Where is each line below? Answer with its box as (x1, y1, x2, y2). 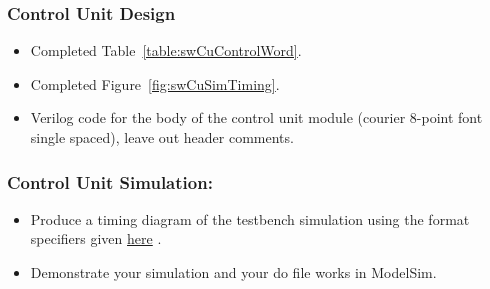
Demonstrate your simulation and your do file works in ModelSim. (30, 262, 437, 282)
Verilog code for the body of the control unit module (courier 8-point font (30, 107, 483, 128)
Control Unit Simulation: (7, 169, 213, 194)
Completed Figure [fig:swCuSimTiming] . (30, 73, 280, 94)
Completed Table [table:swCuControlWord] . (30, 40, 302, 61)
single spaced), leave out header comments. (30, 127, 294, 147)
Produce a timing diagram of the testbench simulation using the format (30, 208, 470, 229)
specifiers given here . (30, 228, 162, 249)
